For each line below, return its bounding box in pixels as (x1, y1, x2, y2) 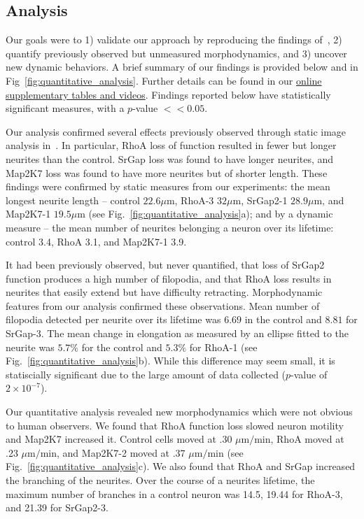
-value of (290, 367, 328, 381)
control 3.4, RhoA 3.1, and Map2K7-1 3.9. (6, 234, 187, 248)
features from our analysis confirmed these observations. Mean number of (6, 298, 320, 313)
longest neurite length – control (6, 192, 140, 207)
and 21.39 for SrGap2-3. (6, 500, 108, 515)
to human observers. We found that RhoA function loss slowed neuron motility (6, 418, 344, 432)
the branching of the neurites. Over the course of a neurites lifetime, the (6, 473, 315, 488)
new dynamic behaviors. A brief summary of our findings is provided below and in (6, 59, 358, 74)
